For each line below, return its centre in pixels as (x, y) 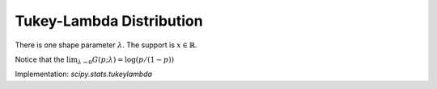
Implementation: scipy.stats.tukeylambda (84, 74)
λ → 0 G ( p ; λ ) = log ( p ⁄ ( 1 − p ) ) (125, 60)
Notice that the (40, 59)
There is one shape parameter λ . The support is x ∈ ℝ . (106, 45)
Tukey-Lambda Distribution (109, 21)
